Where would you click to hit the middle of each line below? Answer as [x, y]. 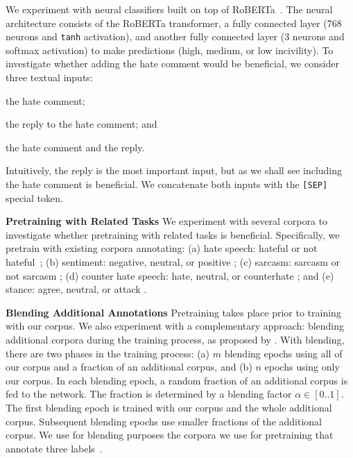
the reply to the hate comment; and [81, 124]
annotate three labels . [54, 448]
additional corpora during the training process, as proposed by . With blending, [175, 339]
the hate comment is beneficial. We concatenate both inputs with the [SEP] [167, 184]
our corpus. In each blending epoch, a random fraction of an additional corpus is [177, 380]
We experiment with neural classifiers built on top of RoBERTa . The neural [169, 9]
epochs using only [302, 367]
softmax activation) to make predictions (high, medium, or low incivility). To [170, 50]
